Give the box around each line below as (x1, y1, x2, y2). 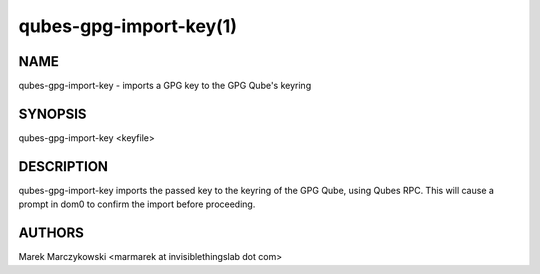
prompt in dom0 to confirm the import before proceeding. (18, 198, 256, 210)
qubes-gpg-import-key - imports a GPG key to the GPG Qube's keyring (18, 80, 312, 92)
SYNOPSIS (18, 105, 87, 122)
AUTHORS (18, 225, 85, 242)
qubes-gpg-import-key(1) (18, 15, 237, 37)
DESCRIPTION (18, 158, 109, 175)
